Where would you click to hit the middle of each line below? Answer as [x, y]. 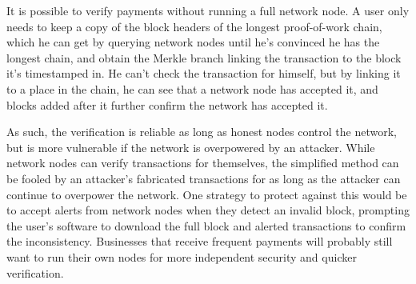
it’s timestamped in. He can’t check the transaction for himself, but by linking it [204, 73]
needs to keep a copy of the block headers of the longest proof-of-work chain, [194, 26]
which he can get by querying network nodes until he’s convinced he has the [193, 42]
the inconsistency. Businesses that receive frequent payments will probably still [200, 241]
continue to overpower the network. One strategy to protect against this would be [207, 194]
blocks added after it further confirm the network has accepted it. [167, 104]
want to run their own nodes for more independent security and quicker [182, 256]
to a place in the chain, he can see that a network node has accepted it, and [192, 88]
